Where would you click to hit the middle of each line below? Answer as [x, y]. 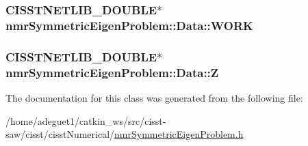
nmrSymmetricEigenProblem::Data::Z [112, 72]
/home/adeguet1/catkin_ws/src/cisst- [86, 120]
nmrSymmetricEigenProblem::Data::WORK [129, 25]
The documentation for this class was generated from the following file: [154, 97]
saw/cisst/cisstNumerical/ [60, 134]
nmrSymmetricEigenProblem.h [179, 134]
